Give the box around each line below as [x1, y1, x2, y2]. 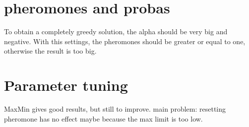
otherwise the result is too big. [4, 46, 97, 56]
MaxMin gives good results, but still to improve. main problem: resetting [4, 104, 226, 114]
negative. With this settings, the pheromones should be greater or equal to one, [4, 36, 246, 46]
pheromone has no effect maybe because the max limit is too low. [4, 113, 203, 124]
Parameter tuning [4, 75, 128, 95]
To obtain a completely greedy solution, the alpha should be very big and [4, 26, 228, 37]
